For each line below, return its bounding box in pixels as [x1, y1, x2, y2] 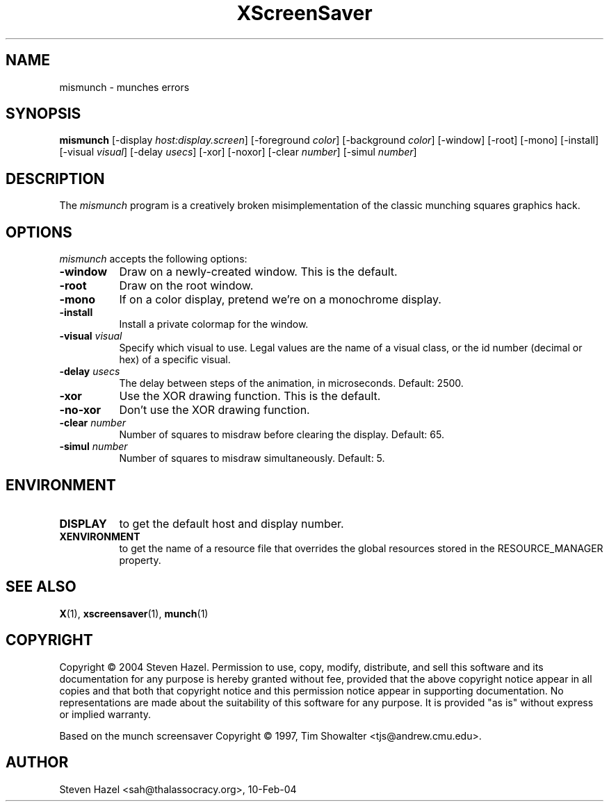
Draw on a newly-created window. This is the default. [119, 265, 398, 279]
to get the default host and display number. [119, 516, 344, 531]
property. [119, 554, 161, 566]
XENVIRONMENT [59, 530, 140, 542]
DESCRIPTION [6, 169, 105, 188]
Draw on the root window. [119, 278, 254, 293]
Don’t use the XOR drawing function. [119, 403, 310, 417]
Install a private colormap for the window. [119, 318, 309, 331]
